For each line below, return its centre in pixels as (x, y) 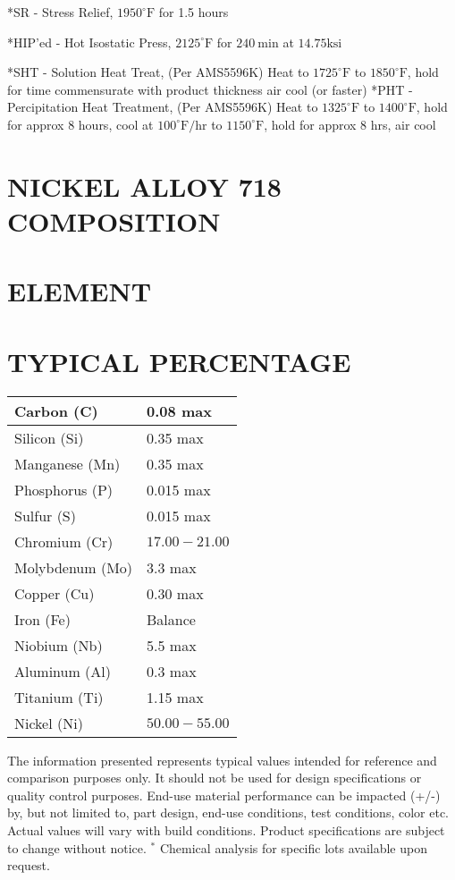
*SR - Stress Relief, (60, 12)
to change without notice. (77, 847)
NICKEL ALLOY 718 (144, 186)
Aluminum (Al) (63, 671)
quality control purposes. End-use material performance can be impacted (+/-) (224, 795)
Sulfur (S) (45, 515)
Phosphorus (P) (64, 489)
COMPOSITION (114, 220)
